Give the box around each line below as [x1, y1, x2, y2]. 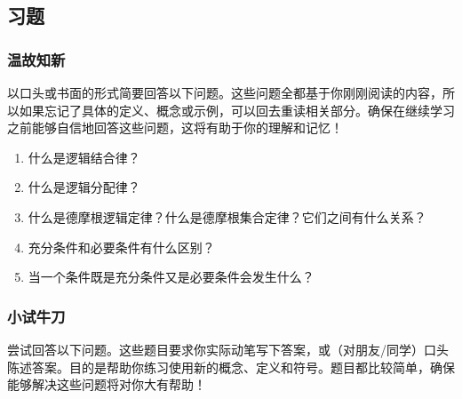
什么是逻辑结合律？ [28, 148, 140, 166]
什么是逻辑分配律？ [28, 178, 140, 196]
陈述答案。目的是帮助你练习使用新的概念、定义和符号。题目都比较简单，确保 [7, 357, 455, 376]
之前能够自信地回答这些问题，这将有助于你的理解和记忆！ [7, 118, 343, 137]
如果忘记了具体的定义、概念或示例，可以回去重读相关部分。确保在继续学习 [19, 100, 455, 119]
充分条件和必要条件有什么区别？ [28, 237, 215, 256]
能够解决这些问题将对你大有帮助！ [7, 375, 206, 394]
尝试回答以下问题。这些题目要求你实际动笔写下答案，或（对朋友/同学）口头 [7, 339, 449, 358]
